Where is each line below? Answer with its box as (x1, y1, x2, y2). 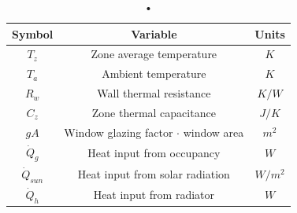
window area (183, 123, 244, 140)
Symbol (12, 25, 54, 42)
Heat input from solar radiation (77, 166, 230, 182)
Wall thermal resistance (97, 85, 211, 101)
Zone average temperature (91, 46, 217, 62)
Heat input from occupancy (87, 145, 221, 161)
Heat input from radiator (93, 186, 215, 203)
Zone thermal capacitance (91, 104, 216, 120)
